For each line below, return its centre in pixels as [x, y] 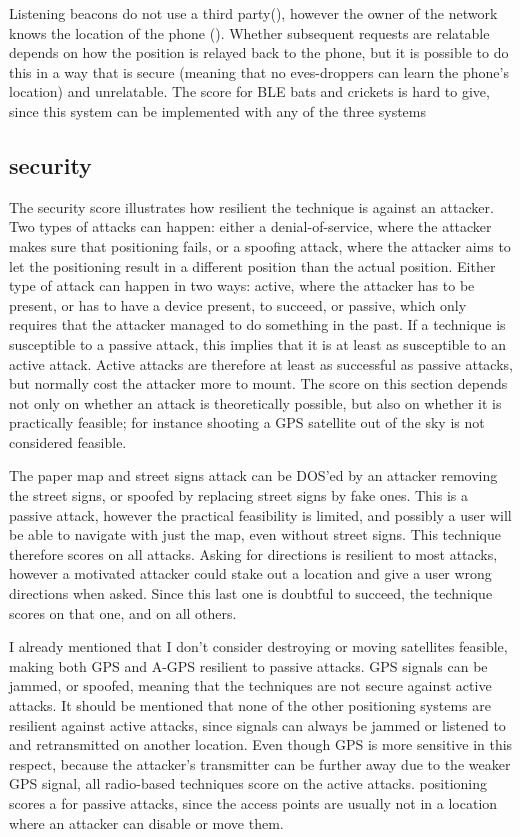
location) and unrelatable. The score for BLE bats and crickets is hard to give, [249, 91]
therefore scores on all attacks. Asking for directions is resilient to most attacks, [253, 553]
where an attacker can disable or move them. [146, 822]
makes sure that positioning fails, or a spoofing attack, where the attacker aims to [260, 245]
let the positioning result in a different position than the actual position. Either [252, 265]
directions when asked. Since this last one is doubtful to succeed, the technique [251, 593]
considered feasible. [68, 441]
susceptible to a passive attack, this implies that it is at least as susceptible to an [257, 343]
